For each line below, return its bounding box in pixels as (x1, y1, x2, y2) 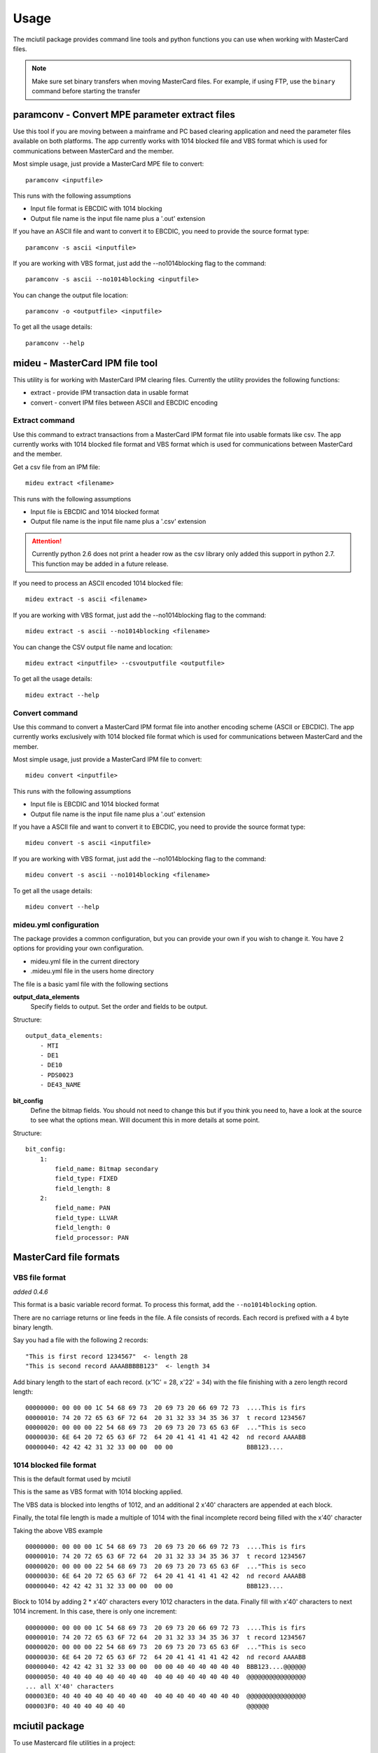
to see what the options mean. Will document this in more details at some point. (30, 1116, 260, 1125)
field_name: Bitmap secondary (55, 1165, 159, 1172)
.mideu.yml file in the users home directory (30, 967, 154, 975)
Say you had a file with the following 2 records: (13, 1336, 148, 1344)
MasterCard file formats (13, 1252, 120, 1264)
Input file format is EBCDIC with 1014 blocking (30, 204, 162, 213)
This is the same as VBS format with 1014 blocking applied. (13, 1487, 183, 1496)
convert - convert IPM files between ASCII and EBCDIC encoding (30, 398, 218, 407)
